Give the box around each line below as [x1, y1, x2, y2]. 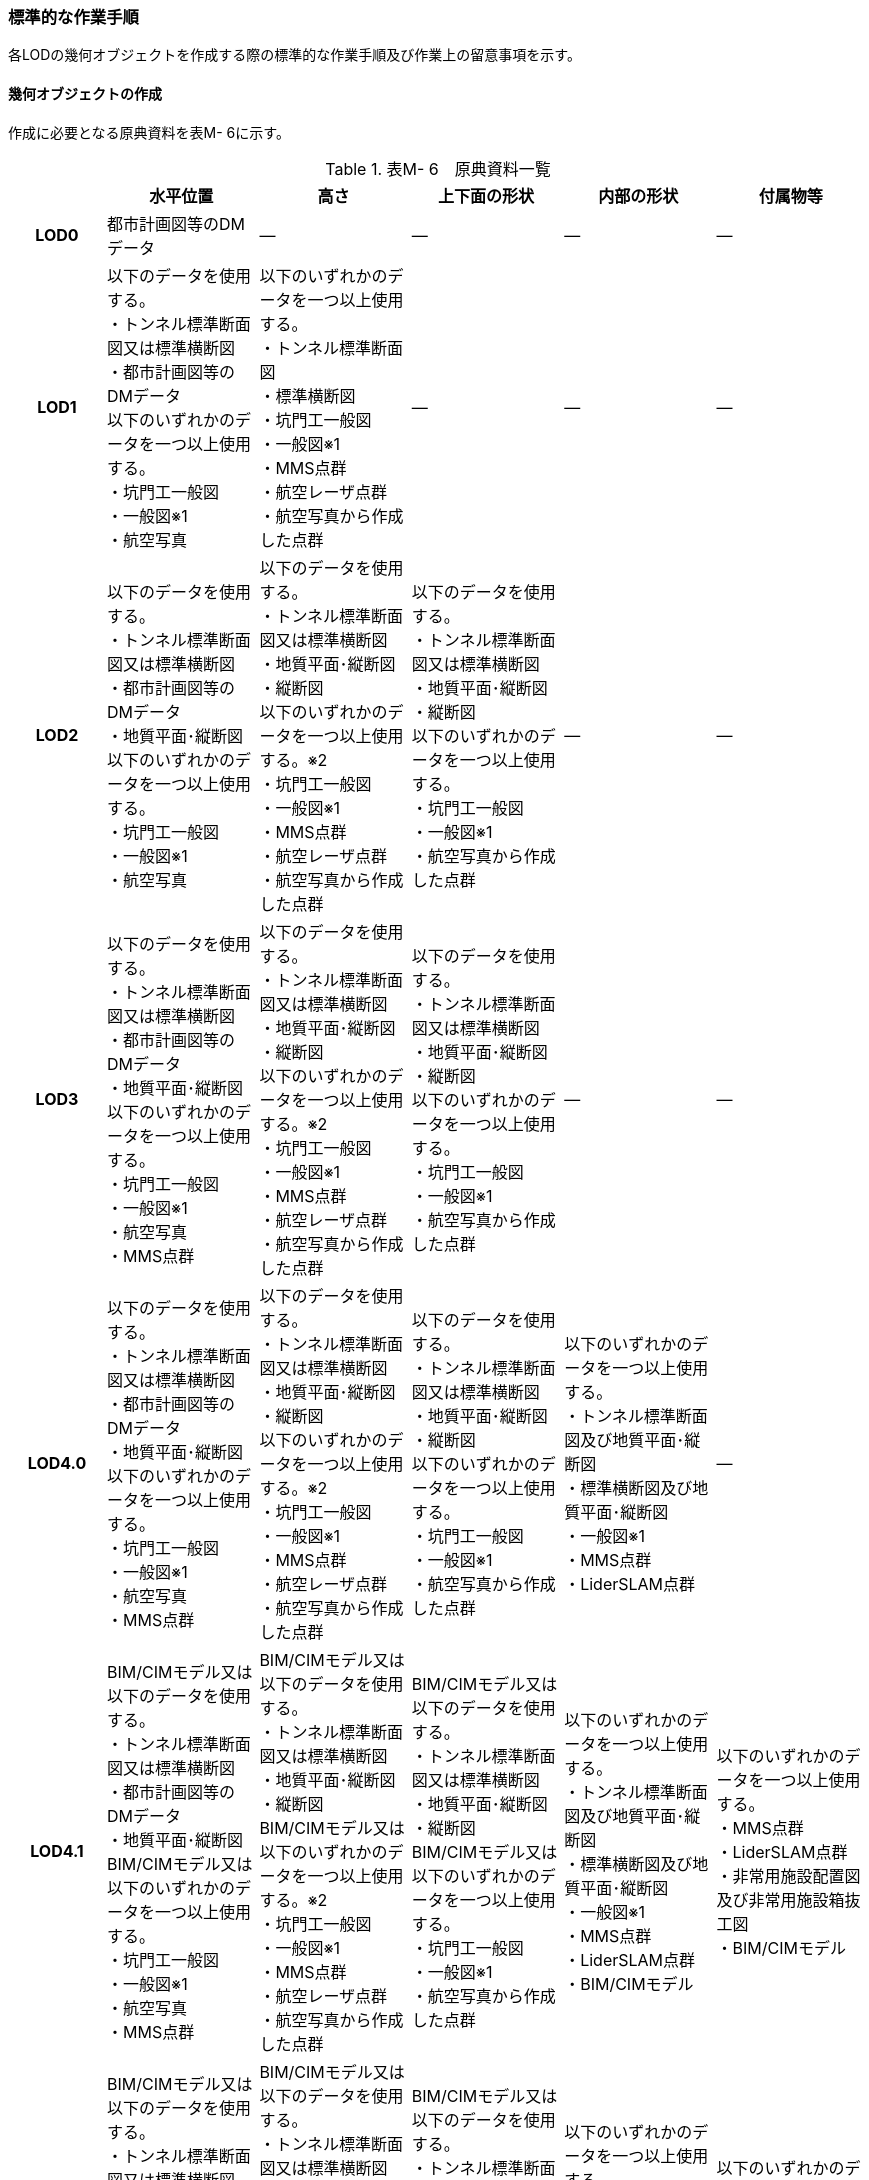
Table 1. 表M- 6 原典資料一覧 [325, 158, 551, 179]
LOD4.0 [27, 1452, 87, 1473]
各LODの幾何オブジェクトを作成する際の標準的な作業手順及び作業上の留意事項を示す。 [8, 46, 581, 64]
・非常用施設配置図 [716, 1865, 861, 1886]
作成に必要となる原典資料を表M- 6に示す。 [8, 123, 290, 141]
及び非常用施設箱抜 [716, 1889, 861, 1910]
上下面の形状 [437, 185, 534, 206]
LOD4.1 [30, 1840, 84, 1861]
